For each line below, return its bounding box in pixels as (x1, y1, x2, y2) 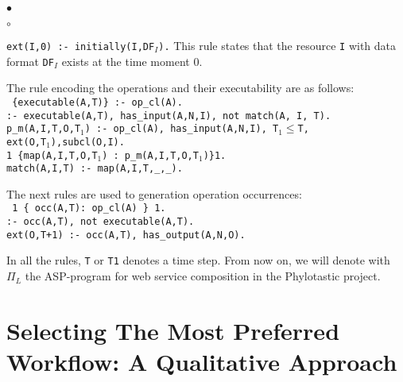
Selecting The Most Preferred (6, 314, 340, 346)
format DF (6, 52, 54, 69)
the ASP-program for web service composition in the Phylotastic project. (25, 268, 381, 284)
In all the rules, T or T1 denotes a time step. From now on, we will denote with (6, 252, 390, 268)
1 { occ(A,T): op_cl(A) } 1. (12, 203, 166, 214)
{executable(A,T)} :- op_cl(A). (12, 96, 183, 108)
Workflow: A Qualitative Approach (6, 345, 397, 378)
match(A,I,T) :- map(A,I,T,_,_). (6, 163, 183, 175)
